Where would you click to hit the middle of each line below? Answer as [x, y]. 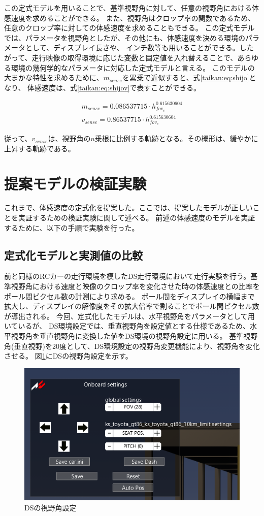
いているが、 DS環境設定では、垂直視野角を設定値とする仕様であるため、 [127, 326]
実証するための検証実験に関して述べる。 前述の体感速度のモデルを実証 [137, 218]
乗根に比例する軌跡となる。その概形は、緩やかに [176, 138]
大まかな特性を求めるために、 [54, 77]
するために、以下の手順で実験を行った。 [72, 227]
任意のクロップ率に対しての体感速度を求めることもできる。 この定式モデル [129, 28]
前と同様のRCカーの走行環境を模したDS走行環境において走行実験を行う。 [127, 276]
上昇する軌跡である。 [40, 148]
